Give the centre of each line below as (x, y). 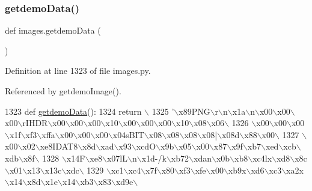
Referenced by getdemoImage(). (63, 91)
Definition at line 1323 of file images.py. (78, 71)
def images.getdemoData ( (53, 30)
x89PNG (194, 111)
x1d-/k (154, 158)
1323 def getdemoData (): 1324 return (73, 111)
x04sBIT (128, 134)
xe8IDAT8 (59, 146)
